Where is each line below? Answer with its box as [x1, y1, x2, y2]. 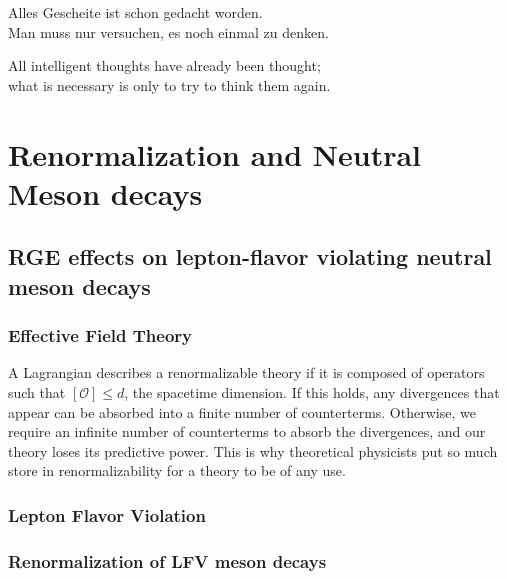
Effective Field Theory [8, 323, 193, 348]
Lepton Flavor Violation [8, 502, 206, 527]
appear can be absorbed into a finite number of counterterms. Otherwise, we [8, 401, 476, 422]
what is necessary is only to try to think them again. [8, 74, 331, 95]
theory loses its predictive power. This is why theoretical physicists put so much [8, 440, 498, 461]
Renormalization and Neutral [8, 133, 422, 174]
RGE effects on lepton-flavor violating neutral [8, 241, 492, 272]
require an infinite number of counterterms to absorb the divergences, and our [8, 421, 486, 442]
